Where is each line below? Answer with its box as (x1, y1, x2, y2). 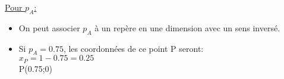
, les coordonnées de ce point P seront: (63, 42, 204, 54)
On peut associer (18, 21, 80, 34)
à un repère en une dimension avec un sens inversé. (94, 21, 280, 34)
